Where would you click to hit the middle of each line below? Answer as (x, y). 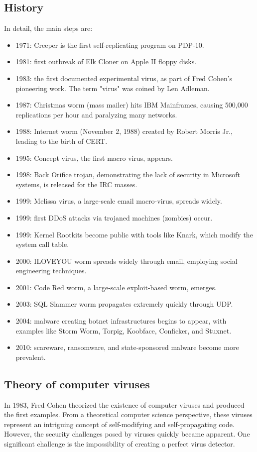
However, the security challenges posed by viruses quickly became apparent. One (127, 434)
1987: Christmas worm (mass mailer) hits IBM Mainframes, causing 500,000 (132, 105)
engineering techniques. (51, 271)
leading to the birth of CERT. (62, 141)
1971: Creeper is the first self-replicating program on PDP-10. (110, 45)
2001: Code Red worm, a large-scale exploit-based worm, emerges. (116, 287)
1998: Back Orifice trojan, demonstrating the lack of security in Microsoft (128, 174)
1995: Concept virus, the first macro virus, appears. (94, 158)
